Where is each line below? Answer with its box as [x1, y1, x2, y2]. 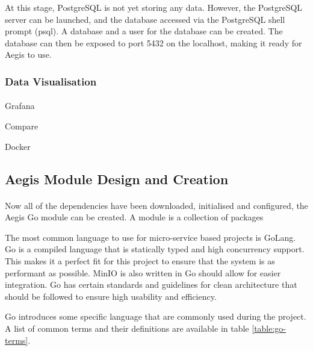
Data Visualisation [5, 73, 97, 89]
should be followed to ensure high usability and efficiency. [5, 290, 217, 302]
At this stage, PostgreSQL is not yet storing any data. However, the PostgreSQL [5, 1, 303, 13]
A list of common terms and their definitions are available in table [5, 321, 249, 334]
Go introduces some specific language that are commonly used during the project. [5, 310, 306, 323]
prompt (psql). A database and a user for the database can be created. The [5, 25, 283, 37]
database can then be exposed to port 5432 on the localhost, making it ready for [5, 36, 302, 49]
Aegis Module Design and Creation [5, 169, 229, 188]
